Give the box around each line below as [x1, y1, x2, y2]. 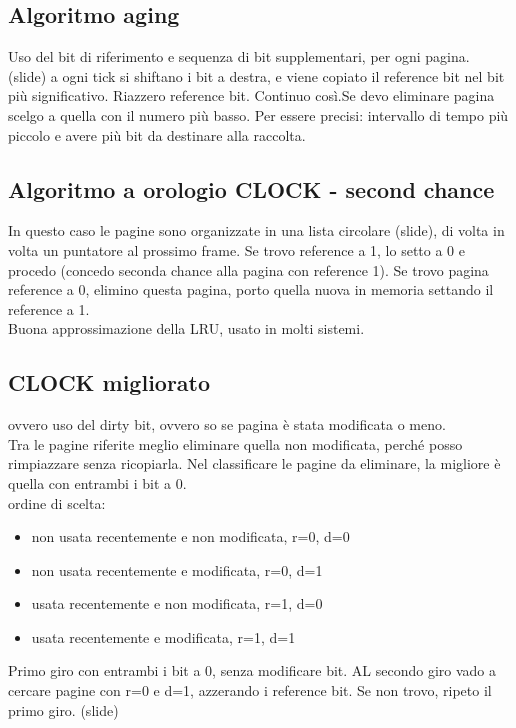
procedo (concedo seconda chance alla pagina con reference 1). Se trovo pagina [8, 259, 489, 280]
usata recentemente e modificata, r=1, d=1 [31, 626, 296, 647]
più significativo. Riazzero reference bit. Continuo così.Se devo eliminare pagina [8, 85, 495, 106]
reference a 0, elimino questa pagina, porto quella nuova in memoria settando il [8, 279, 494, 300]
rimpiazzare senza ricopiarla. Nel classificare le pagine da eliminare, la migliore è [8, 453, 501, 474]
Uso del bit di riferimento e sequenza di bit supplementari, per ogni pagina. [8, 46, 470, 67]
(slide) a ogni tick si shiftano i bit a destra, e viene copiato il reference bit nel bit [8, 65, 505, 86]
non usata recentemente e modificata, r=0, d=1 [31, 559, 323, 580]
